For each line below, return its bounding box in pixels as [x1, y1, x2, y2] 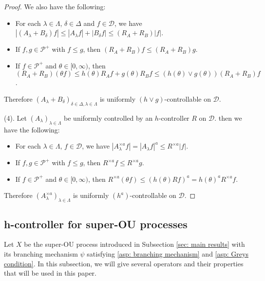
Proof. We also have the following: [4, 1, 106, 11]
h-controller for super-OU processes [4, 216, 188, 231]
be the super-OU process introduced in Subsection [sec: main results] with [24, 239, 245, 249]
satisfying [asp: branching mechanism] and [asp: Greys [87, 248, 248, 259]
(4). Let [4, 112, 27, 123]
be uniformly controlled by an [64, 112, 153, 123]
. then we [214, 112, 242, 123]
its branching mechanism [4, 248, 78, 259]
